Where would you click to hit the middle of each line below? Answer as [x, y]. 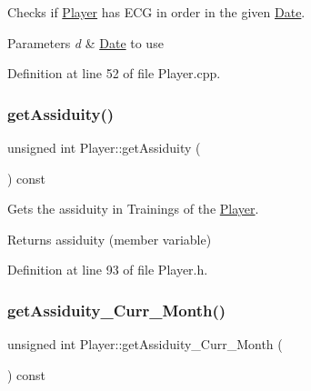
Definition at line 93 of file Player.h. [108, 270]
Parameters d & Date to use [85, 42]
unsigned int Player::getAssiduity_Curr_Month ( [145, 344]
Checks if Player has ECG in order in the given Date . [156, 12]
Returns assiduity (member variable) [110, 239]
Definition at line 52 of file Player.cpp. [114, 73]
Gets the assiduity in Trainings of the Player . [133, 209]
